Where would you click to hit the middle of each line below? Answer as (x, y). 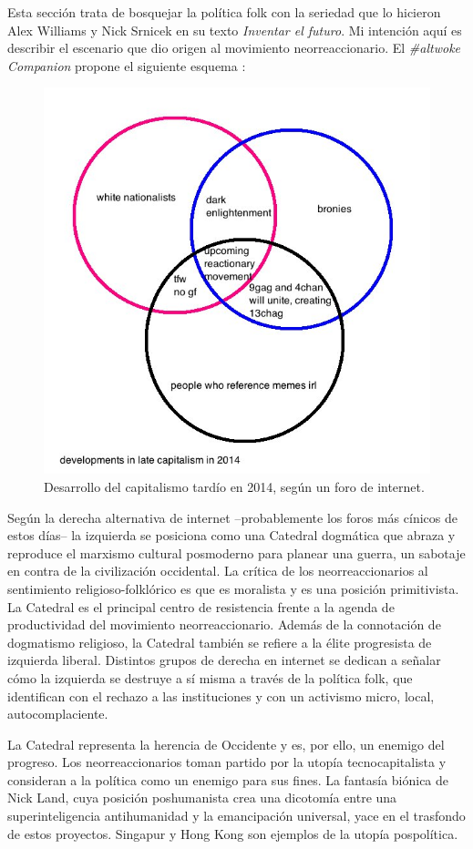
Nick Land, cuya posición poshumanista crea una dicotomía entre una (202, 798)
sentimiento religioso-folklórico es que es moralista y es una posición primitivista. (233, 588)
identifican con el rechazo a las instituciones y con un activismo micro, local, (221, 696)
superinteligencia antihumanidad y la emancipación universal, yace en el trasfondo (236, 816)
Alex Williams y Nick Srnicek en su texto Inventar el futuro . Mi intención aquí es (235, 30)
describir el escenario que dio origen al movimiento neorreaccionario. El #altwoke (234, 48)
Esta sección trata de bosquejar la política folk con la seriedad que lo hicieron (224, 12)
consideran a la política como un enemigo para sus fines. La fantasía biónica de (228, 779)
